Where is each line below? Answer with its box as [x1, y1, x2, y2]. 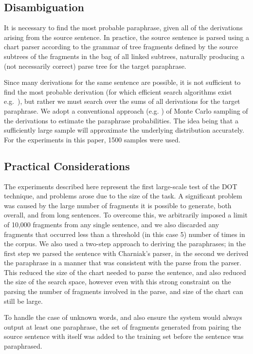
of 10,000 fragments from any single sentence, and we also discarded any [4, 219, 219, 229]
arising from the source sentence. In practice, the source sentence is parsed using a [4, 32, 249, 42]
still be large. [4, 295, 43, 306]
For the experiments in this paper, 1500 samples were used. [4, 134, 181, 144]
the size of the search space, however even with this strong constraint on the [4, 276, 231, 287]
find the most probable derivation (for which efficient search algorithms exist [4, 86, 232, 97]
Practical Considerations [4, 158, 130, 173]
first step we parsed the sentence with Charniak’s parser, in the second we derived [4, 248, 249, 258]
